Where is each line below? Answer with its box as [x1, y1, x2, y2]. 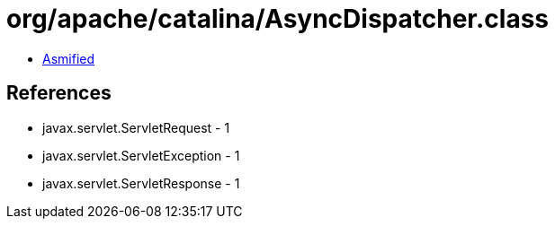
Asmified [42, 50, 95, 66]
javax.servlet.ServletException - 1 [42, 147, 240, 163]
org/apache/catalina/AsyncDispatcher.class [6, 4, 549, 34]
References [6, 82, 112, 105]
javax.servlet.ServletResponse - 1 [42, 175, 240, 191]
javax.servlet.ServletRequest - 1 [42, 119, 230, 135]
